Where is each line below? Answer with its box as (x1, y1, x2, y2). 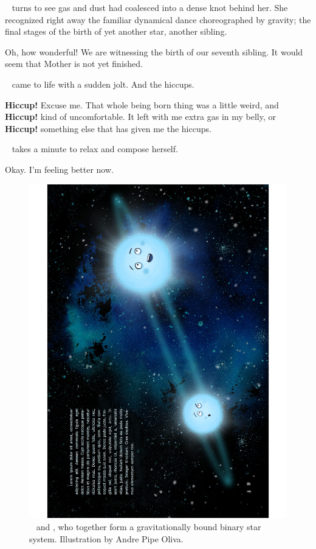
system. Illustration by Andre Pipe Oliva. (29, 532, 184, 545)
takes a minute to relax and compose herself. (12, 142, 178, 155)
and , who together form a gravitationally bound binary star (36, 520, 261, 533)
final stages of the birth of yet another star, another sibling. (5, 25, 227, 38)
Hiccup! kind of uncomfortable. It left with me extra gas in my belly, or (5, 110, 276, 123)
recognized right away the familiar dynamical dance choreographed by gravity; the (5, 13, 311, 26)
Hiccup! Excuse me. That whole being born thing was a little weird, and (5, 98, 279, 111)
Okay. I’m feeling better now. (5, 163, 114, 175)
